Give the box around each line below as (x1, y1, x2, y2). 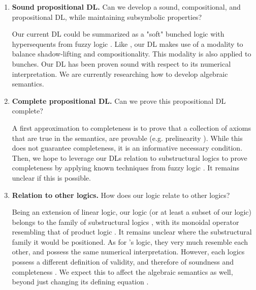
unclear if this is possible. (12, 172, 91, 183)
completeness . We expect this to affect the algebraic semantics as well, (12, 266, 233, 277)
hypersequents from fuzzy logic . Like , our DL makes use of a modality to (12, 38, 243, 49)
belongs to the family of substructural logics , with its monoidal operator (12, 216, 239, 227)
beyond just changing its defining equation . (12, 276, 149, 287)
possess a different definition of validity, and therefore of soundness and (12, 256, 234, 267)
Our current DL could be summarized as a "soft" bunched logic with (12, 28, 225, 39)
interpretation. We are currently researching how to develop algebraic (12, 68, 228, 79)
